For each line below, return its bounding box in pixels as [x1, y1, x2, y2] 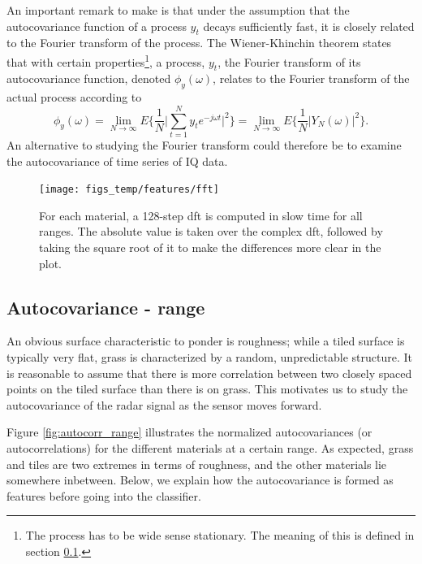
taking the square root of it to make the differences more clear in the [39, 238, 381, 255]
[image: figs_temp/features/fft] [39, 184, 219, 196]
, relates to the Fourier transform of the [213, 70, 410, 87]
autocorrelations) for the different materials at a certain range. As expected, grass [6, 439, 414, 456]
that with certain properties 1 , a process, [6, 50, 205, 70]
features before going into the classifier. [6, 487, 201, 504]
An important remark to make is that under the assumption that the [6, 2, 350, 18]
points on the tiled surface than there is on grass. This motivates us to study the [6, 380, 408, 397]
